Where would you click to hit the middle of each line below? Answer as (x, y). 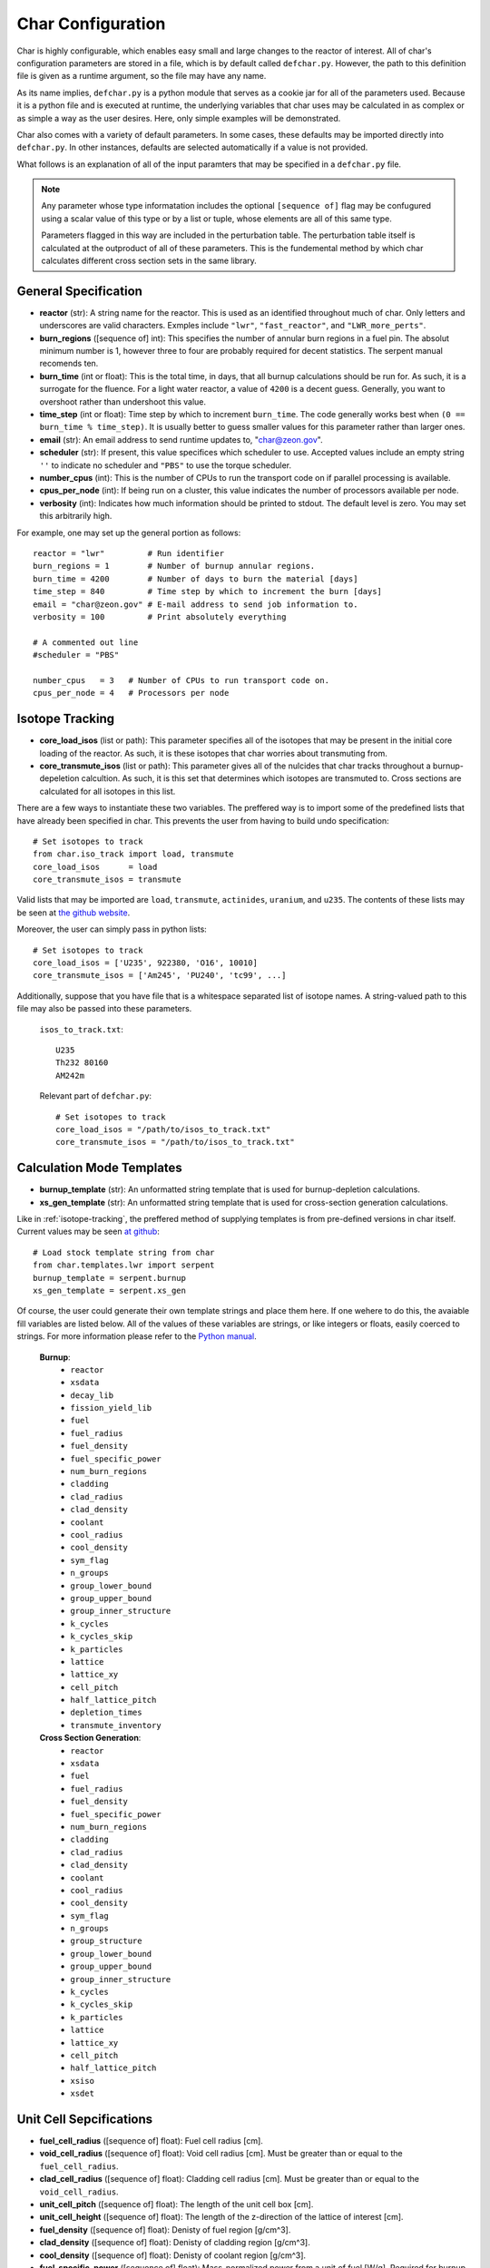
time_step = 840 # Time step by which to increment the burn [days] (208, 591)
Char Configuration (91, 24)
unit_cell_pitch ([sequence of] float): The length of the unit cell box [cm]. (176, 2204)
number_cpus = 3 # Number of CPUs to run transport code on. (181, 680)
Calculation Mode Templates (100, 1168)
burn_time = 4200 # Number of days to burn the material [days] (196, 579)
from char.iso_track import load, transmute (134, 854)
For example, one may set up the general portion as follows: (129, 533)
